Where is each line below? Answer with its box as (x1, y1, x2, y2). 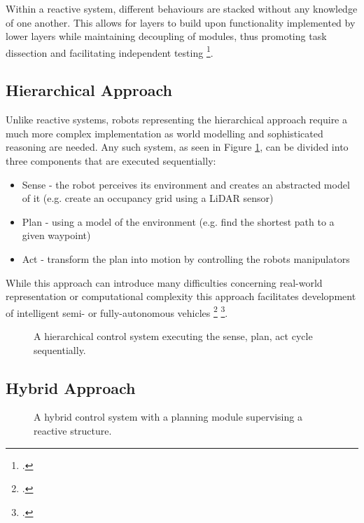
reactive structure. (34, 423, 112, 437)
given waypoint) (22, 228, 91, 243)
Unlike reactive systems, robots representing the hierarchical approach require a (6, 112, 347, 127)
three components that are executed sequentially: (6, 154, 216, 168)
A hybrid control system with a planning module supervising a (34, 409, 302, 424)
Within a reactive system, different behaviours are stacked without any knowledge (6, 1, 358, 15)
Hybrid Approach (6, 376, 136, 398)
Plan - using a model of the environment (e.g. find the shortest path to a (22, 214, 335, 229)
